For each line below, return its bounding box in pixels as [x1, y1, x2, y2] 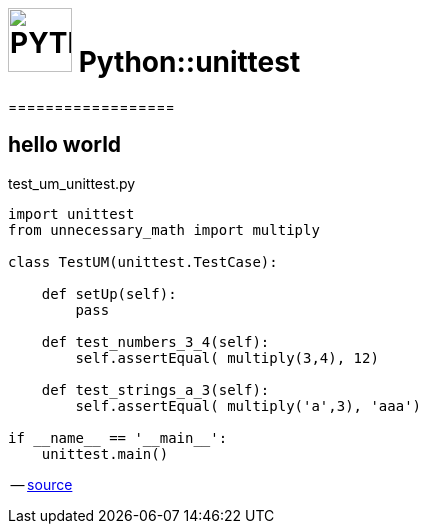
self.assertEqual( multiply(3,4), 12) [75, 349, 379, 366]
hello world [8, 132, 122, 158]
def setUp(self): [41, 285, 177, 302]
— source [10, 475, 73, 493]
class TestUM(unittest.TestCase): [8, 253, 278, 270]
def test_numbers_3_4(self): [41, 333, 270, 350]
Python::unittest [78, 45, 301, 79]
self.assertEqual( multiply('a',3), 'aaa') [75, 397, 422, 414]
